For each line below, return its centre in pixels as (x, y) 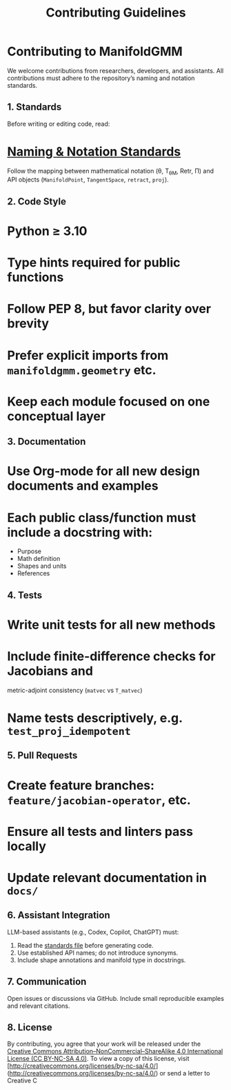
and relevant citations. (39, 1006)
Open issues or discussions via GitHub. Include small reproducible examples (115, 998)
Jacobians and (50, 671)
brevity (28, 324)
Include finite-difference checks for (111, 657)
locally (27, 846)
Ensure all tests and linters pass (100, 831)
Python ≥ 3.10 (47, 231)
